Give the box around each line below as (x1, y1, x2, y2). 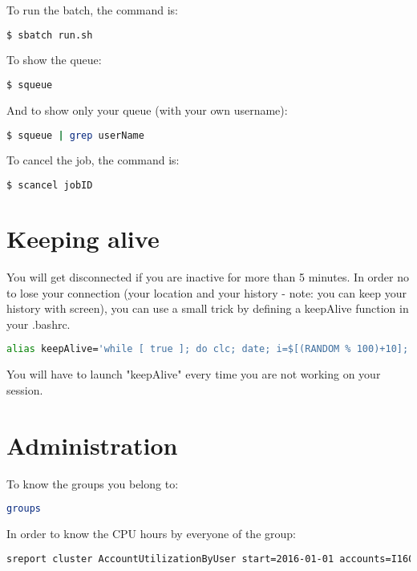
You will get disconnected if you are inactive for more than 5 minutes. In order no (6, 269, 410, 285)
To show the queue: (6, 51, 102, 68)
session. (6, 381, 43, 398)
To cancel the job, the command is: (6, 152, 180, 168)
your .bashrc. (6, 315, 71, 332)
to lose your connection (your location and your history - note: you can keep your (6, 284, 407, 301)
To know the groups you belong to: (6, 475, 179, 492)
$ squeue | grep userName (6, 129, 144, 141)
